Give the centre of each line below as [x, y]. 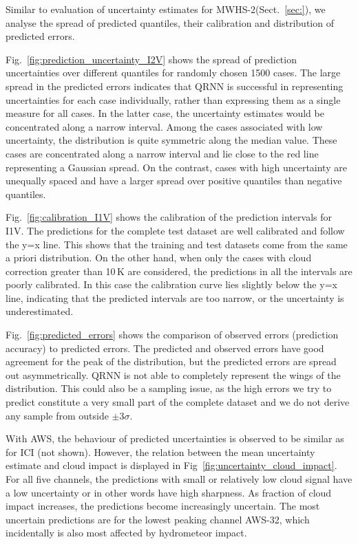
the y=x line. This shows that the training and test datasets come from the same [177, 244]
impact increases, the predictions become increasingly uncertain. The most [163, 506]
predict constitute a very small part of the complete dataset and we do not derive [178, 402]
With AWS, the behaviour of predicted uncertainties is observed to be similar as [175, 438]
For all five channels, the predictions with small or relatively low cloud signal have [179, 479]
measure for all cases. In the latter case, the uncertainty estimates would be [165, 113]
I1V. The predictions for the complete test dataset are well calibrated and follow [175, 230]
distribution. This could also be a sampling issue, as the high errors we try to [169, 388]
